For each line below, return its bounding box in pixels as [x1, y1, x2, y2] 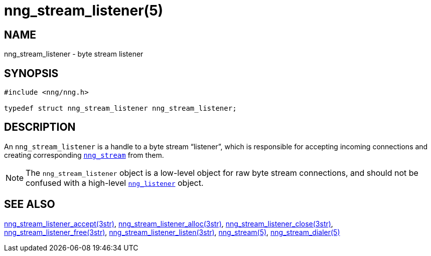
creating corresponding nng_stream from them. [4, 150, 164, 159]
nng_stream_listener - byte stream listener [4, 50, 143, 59]
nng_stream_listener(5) [4, 2, 164, 19]
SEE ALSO [4, 198, 55, 211]
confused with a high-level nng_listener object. [26, 177, 204, 188]
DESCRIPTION [4, 121, 76, 134]
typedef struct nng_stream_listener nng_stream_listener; [4, 104, 237, 113]
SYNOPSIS [4, 67, 59, 80]
